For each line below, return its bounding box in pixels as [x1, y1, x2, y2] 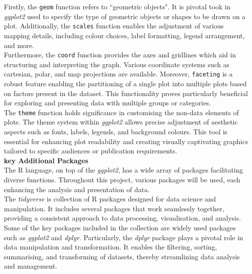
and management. [4, 261, 57, 271]
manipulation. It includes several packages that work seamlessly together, [4, 203, 225, 213]
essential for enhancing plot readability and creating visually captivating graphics [4, 136, 248, 146]
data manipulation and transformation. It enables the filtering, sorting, [4, 242, 217, 252]
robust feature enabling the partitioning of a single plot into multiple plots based [4, 78, 247, 88]
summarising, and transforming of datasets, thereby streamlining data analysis [4, 251, 240, 261]
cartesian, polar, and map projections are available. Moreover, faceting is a [4, 69, 233, 79]
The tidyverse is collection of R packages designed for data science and [4, 194, 216, 204]
